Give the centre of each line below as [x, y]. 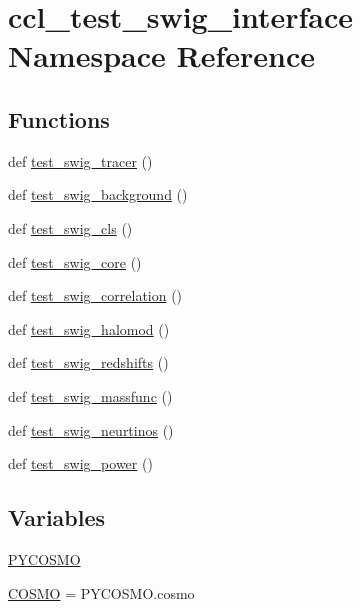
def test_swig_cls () [70, 227]
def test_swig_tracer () [80, 160]
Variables [57, 517]
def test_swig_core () [75, 261]
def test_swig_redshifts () [88, 362]
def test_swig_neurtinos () [91, 429]
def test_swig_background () [98, 194]
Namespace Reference [161, 55]
